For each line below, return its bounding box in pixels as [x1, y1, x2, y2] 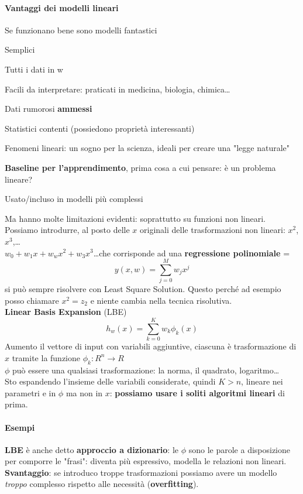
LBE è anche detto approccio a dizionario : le [5, 443, 179, 455]
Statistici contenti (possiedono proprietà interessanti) [5, 122, 195, 134]
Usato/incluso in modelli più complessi [5, 193, 143, 205]
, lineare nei [241, 375, 283, 387]
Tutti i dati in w [5, 63, 63, 75]
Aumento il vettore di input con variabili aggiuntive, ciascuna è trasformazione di [5, 340, 297, 352]
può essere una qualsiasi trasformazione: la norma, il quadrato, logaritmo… [12, 363, 280, 376]
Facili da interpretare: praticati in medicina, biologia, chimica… [5, 83, 230, 95]
